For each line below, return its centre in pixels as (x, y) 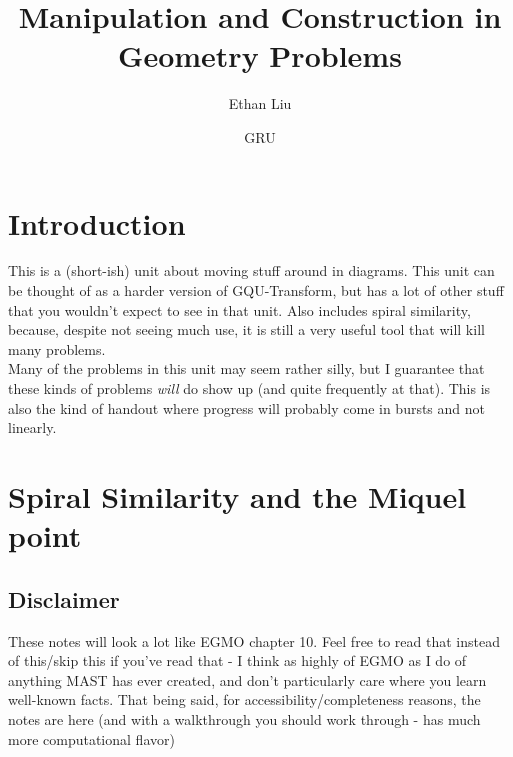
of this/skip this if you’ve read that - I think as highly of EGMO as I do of (237, 660)
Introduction (97, 222)
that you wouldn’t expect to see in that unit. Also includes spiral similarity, (239, 309)
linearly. (32, 427)
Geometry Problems (260, 55)
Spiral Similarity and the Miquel (237, 495)
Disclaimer (64, 598)
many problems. (57, 348)
